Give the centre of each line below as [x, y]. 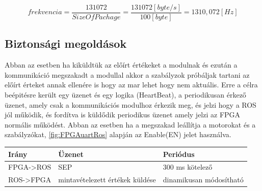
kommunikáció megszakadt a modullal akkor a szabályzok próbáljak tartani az [127, 74]
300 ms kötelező [188, 167]
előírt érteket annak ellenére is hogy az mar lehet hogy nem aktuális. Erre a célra [131, 85]
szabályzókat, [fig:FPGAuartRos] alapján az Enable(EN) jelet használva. [118, 134]
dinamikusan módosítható [203, 180]
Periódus [179, 154]
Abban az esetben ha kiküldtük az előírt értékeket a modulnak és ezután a [121, 65]
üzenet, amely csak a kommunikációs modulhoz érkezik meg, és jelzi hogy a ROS [130, 104]
